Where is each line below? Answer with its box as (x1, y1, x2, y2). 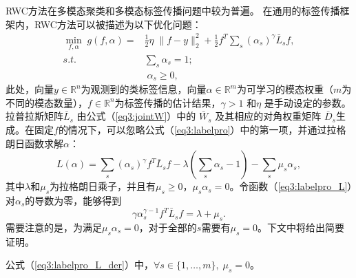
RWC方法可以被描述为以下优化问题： (34, 17, 202, 31)
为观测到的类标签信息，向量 (81, 82, 207, 96)
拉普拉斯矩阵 (6, 109, 63, 123)
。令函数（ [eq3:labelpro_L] (229, 179, 348, 193)
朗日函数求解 (6, 136, 63, 150)
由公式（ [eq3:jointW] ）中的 (76, 109, 196, 123)
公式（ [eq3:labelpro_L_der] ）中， (6, 257, 154, 272)
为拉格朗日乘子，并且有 (50, 179, 156, 193)
